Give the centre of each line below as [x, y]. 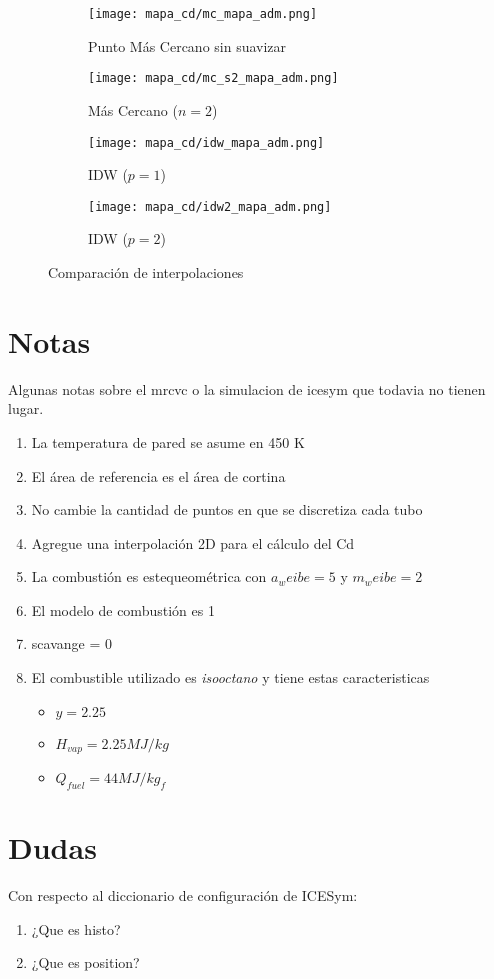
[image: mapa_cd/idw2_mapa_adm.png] [210, 206]
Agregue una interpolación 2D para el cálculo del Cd [193, 542]
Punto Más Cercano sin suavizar [187, 45]
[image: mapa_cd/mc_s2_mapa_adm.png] [213, 78]
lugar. [26, 408]
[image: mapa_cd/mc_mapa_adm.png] [203, 14]
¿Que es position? [85, 962]
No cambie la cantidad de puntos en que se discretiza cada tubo [227, 509]
